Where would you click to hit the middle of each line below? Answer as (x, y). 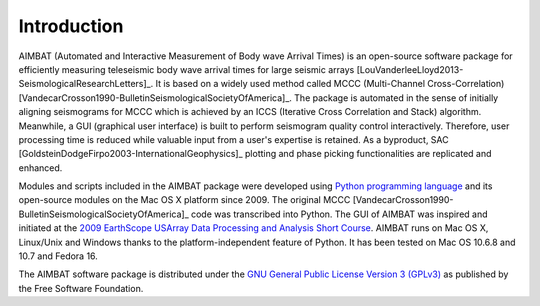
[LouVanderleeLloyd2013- (410, 69)
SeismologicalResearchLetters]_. (86, 84)
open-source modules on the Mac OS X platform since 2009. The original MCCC (184, 200)
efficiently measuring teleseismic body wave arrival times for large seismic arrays (186, 69)
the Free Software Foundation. (81, 288)
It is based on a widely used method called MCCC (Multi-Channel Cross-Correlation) (330, 84)
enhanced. (40, 167)
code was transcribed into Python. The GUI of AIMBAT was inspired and (339, 214)
